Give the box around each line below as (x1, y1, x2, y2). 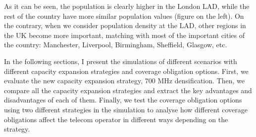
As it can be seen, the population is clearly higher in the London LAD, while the (4, 1, 250, 11)
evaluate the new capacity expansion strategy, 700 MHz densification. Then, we (4, 75, 245, 86)
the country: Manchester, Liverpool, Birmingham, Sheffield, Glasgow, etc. (4, 39, 227, 50)
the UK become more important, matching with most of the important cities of (4, 30, 245, 40)
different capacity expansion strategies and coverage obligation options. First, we (4, 66, 249, 76)
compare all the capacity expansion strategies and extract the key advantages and (4, 85, 252, 95)
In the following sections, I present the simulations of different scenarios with (4, 56, 237, 66)
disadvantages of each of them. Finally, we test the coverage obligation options (4, 95, 242, 105)
